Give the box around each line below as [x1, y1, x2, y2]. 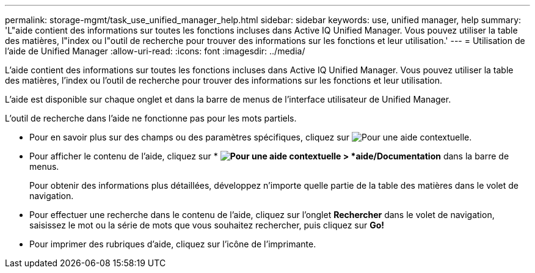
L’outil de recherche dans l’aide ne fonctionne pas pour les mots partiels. [5, 113, 297, 123]
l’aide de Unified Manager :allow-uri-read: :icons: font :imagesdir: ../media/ [5, 46, 305, 56]
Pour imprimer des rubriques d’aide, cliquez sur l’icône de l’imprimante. [29, 239, 316, 249]
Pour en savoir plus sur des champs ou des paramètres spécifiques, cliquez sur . [29, 132, 472, 142]
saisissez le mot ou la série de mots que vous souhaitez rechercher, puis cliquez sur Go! [29, 220, 385, 230]
